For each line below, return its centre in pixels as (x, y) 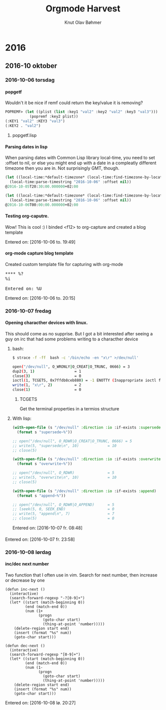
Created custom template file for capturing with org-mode (64, 264)
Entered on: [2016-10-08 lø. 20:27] (41, 703)
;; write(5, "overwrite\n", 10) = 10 (64, 478)
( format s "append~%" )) (41, 496)
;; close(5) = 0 (63, 518)
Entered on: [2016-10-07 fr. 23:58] (40, 539)
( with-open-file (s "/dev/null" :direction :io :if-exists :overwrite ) (87, 459)
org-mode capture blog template (39, 253)
